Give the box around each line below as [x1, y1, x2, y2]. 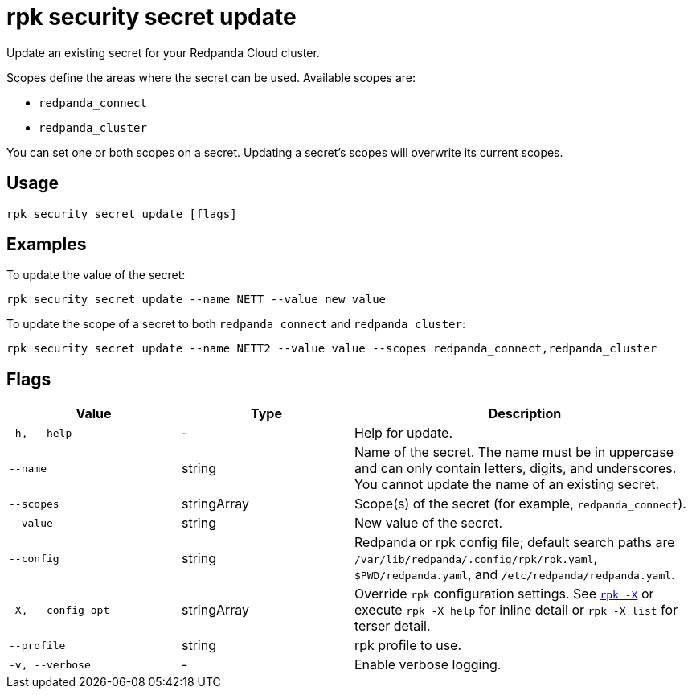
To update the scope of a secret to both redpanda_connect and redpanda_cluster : [6, 317, 465, 331]
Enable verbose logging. [354, 656, 502, 673]
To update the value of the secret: [6, 268, 186, 282]
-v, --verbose [9, 658, 91, 671]
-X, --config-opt [9, 603, 110, 616]
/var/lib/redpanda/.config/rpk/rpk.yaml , [354, 550, 598, 567]
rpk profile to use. [354, 637, 462, 654]
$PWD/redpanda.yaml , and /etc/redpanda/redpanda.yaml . [354, 566, 675, 583]
